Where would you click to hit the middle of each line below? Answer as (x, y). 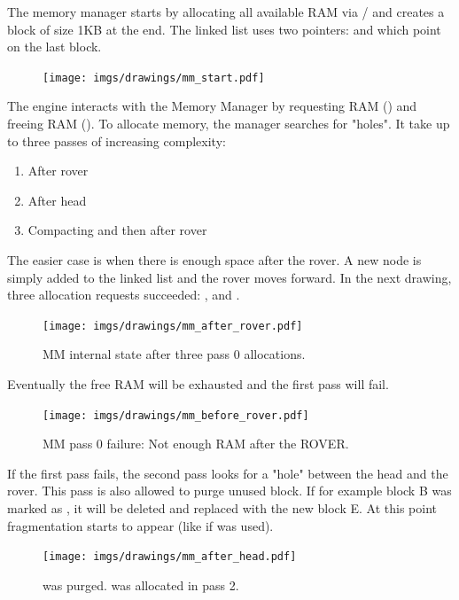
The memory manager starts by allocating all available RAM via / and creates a (226, 12)
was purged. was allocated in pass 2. (141, 584)
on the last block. (54, 47)
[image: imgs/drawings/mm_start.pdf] (154, 78)
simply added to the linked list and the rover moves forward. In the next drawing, (229, 277)
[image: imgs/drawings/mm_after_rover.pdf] (173, 326)
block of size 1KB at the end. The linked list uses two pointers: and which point (224, 29)
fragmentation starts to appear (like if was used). (140, 525)
